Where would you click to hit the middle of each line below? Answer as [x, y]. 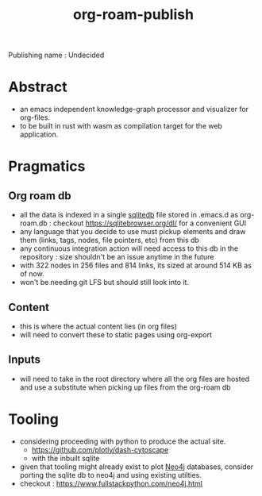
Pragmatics [47, 166]
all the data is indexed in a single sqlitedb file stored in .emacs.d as [129, 215]
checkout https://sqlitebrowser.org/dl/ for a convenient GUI [150, 223]
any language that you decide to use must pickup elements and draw [133, 232]
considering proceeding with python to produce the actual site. [123, 441]
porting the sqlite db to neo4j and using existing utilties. [111, 475]
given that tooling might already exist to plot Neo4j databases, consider [137, 467]
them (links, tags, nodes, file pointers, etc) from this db [110, 240]
